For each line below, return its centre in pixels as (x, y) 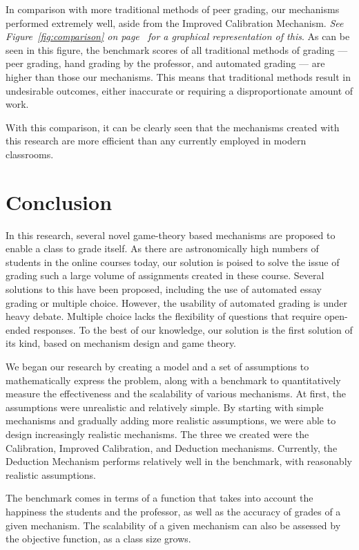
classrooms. (30, 154)
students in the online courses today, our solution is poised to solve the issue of (173, 262)
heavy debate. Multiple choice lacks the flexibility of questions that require (164, 316)
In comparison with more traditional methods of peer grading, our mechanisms (173, 9)
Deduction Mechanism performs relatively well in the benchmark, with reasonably (179, 461)
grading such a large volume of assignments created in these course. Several (165, 275)
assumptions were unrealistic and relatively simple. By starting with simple (165, 407)
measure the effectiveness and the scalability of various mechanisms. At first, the (176, 393)
